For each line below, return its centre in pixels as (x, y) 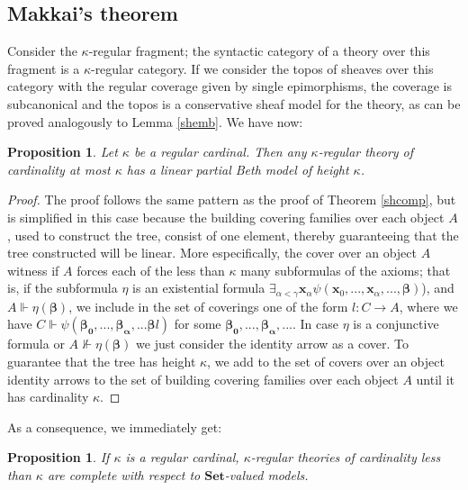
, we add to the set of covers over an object (326, 361)
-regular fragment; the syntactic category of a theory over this (259, 51)
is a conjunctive (396, 324)
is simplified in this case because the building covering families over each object (226, 217)
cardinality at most (59, 169)
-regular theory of (366, 152)
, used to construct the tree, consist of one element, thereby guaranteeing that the (233, 235)
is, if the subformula (63, 288)
